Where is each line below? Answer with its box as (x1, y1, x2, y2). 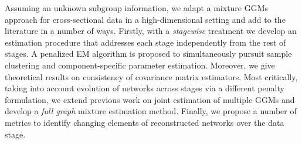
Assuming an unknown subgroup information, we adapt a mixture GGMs (5, 2, 269, 13)
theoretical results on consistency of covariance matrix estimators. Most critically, (5, 70, 298, 83)
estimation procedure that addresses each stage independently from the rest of (5, 36, 286, 48)
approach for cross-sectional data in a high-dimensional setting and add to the (5, 13, 286, 25)
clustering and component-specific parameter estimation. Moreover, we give (5, 59, 275, 71)
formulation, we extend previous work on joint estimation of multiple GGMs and (5, 93, 295, 105)
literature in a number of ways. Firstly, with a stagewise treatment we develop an (5, 25, 297, 37)
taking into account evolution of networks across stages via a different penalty (5, 82, 284, 94)
